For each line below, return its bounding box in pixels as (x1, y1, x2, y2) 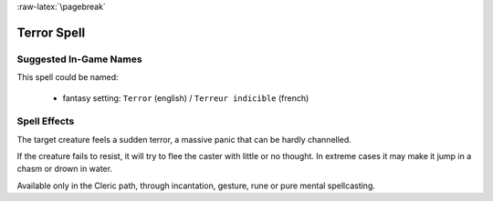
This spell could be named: (16, 72, 119, 83)
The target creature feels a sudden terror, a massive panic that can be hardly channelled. (16, 134, 351, 145)
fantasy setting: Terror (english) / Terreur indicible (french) (62, 92, 309, 104)
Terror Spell (16, 25, 86, 40)
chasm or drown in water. (16, 164, 113, 175)
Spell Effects (16, 115, 75, 127)
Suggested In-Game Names (16, 53, 142, 65)
